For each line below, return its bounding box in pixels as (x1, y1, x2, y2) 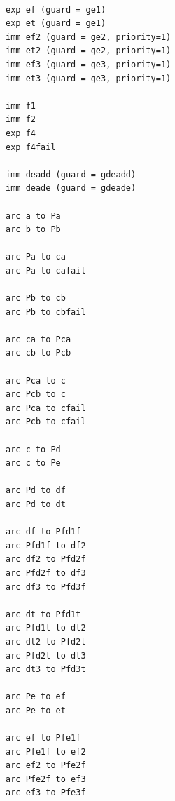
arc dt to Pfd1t (6, 609, 81, 619)
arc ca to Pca (6, 334, 71, 344)
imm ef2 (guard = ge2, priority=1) (6, 32, 171, 42)
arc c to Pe (6, 458, 61, 469)
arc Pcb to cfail (6, 417, 86, 427)
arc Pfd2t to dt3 (6, 650, 86, 661)
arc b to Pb (6, 224, 61, 235)
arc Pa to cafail (6, 265, 86, 276)
